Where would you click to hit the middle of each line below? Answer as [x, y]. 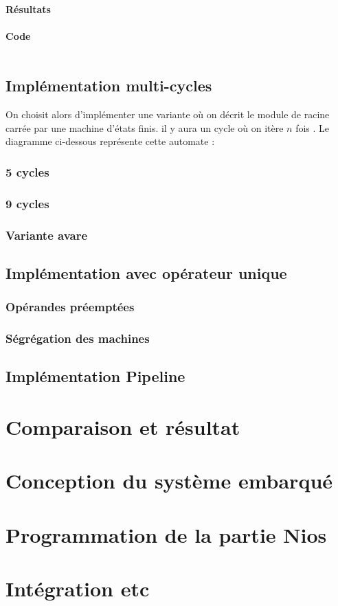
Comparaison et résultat [123, 426]
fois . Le [313, 127]
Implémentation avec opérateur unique [146, 272]
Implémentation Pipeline [95, 376]
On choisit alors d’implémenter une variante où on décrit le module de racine [168, 114]
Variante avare [47, 235]
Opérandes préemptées [70, 307]
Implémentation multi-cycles [109, 86]
